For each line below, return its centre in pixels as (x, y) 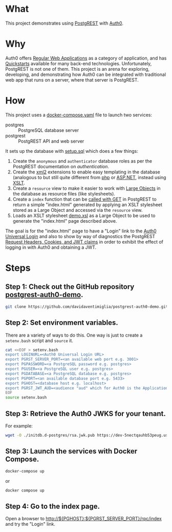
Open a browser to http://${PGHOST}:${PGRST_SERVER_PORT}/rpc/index (84, 519)
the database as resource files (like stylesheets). (64, 193)
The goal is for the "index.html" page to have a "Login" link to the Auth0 (81, 231)
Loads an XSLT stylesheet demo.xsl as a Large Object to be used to (84, 215)
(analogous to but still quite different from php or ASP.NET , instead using (89, 177)
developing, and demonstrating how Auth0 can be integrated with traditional (86, 74)
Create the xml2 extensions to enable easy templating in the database (86, 172)
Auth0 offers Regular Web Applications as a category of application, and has (86, 58)
